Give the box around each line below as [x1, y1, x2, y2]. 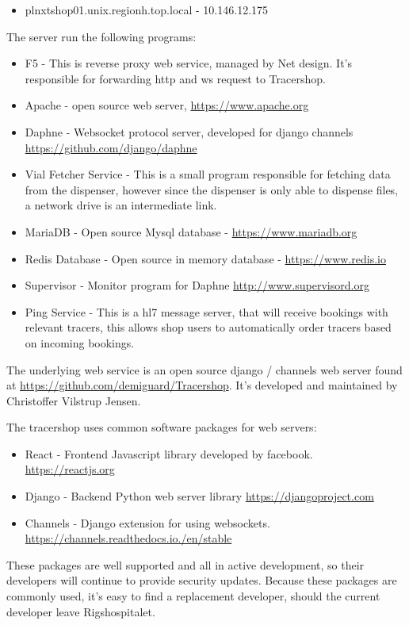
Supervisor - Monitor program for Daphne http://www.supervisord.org [25, 277, 369, 293]
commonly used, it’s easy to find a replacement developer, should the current [6, 588, 380, 604]
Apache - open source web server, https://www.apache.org [25, 97, 309, 113]
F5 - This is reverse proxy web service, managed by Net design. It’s [25, 55, 352, 71]
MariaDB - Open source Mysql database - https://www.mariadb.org [25, 223, 357, 240]
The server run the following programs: [6, 28, 197, 44]
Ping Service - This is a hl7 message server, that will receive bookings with [25, 303, 388, 320]
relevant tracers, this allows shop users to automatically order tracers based [25, 319, 392, 336]
